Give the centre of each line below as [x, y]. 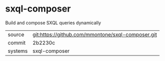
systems [18, 51]
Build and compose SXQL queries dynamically [53, 23]
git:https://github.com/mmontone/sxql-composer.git [95, 34]
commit [17, 42]
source [16, 34]
